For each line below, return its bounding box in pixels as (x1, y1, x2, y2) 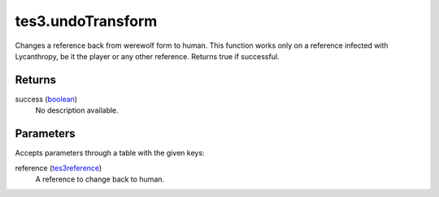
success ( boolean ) (15, 94, 77, 104)
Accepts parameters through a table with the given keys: (15, 148, 205, 158)
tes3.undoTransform (15, 12, 158, 30)
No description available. (35, 105, 120, 115)
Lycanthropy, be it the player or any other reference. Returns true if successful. (15, 51, 280, 61)
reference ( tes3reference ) (15, 163, 102, 173)
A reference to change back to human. (35, 174, 165, 184)
